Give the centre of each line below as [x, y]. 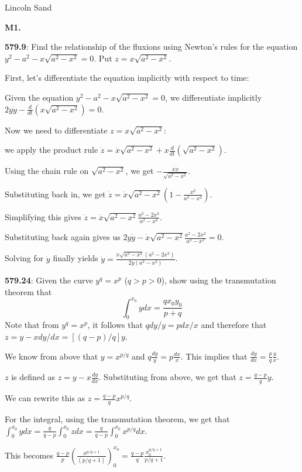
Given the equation [39, 97]
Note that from [32, 325]
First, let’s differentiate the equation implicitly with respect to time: [127, 78]
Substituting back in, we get [55, 194]
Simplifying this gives [43, 216]
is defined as [33, 377]
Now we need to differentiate [56, 130]
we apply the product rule [52, 150]
